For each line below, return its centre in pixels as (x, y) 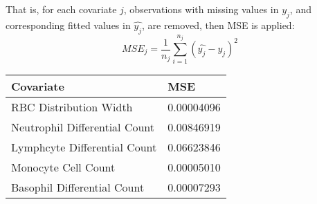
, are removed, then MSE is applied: (218, 25)
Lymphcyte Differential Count (84, 147)
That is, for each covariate (61, 9)
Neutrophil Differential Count (83, 127)
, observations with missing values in (201, 9)
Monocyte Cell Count (63, 167)
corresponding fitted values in (68, 25)
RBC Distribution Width (72, 107)
